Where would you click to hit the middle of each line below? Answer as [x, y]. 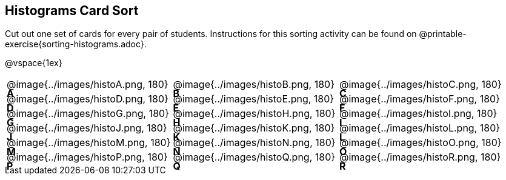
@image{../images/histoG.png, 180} [88, 114]
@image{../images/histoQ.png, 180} [254, 157]
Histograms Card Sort [72, 11]
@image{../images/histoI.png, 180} [418, 114]
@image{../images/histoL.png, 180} [420, 128]
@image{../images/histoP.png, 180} [87, 157]
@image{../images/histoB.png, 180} [254, 85]
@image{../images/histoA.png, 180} [88, 85]
